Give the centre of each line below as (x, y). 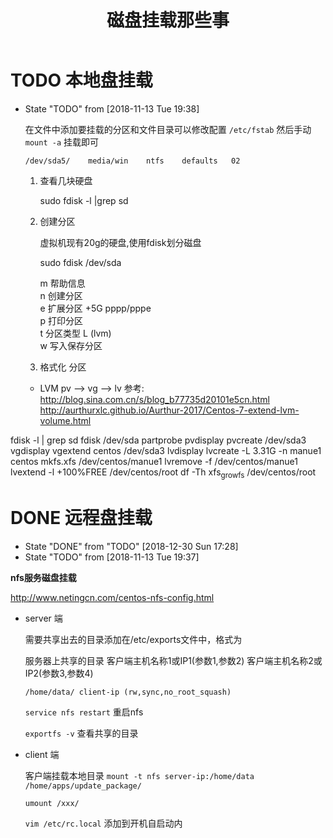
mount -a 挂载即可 (62, 142)
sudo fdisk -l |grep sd (84, 200)
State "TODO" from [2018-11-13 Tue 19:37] (112, 557)
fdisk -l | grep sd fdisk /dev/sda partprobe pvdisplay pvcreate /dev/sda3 (158, 440)
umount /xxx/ (52, 803)
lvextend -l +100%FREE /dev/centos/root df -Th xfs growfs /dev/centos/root (163, 473)
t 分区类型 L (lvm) (75, 333)
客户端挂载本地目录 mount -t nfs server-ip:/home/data (139, 775)
